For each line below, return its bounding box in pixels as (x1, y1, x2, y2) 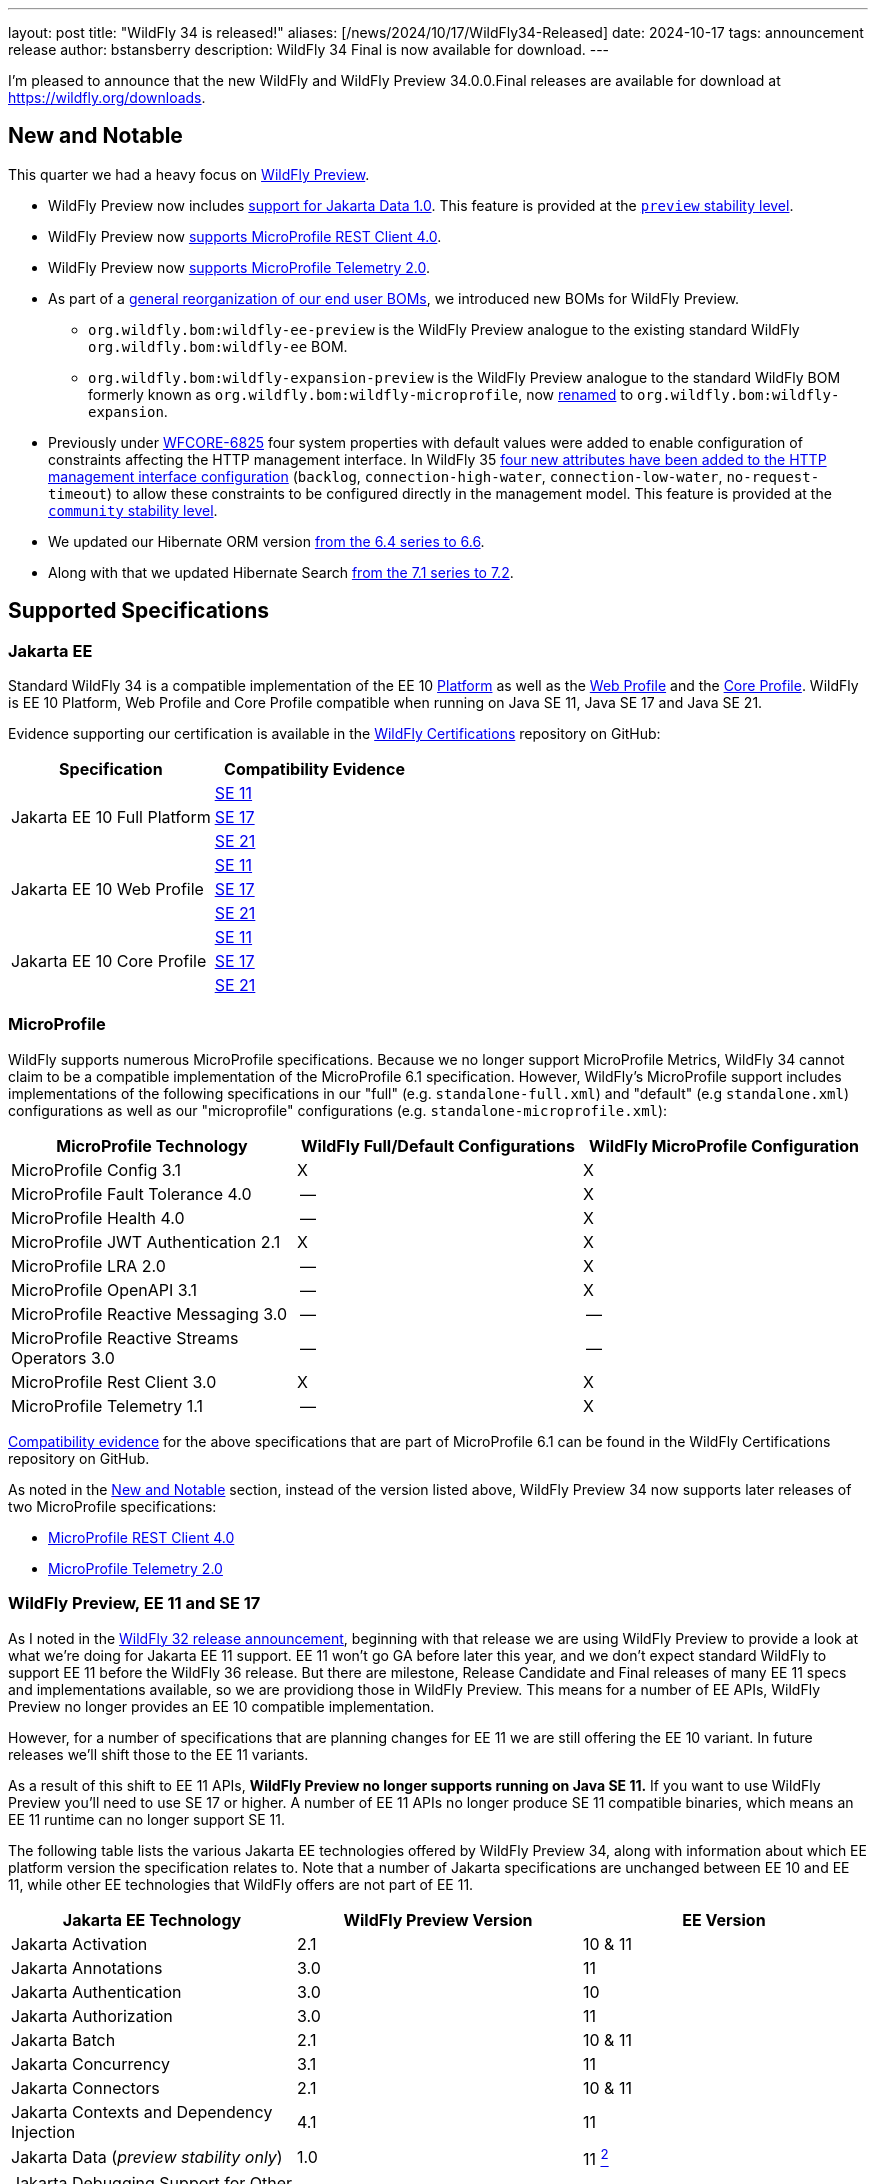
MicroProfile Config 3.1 (11, 1159, 181, 1180)
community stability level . (48, 501, 218, 519)
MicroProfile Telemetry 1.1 (11, 1395, 204, 1416)
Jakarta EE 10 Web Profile (11, 879, 204, 900)
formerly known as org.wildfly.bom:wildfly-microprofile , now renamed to (88, 385, 634, 403)
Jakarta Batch (11, 2029, 116, 2050)
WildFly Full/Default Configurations (300, 1135, 575, 1156)
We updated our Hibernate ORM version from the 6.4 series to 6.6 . (48, 532, 485, 550)
